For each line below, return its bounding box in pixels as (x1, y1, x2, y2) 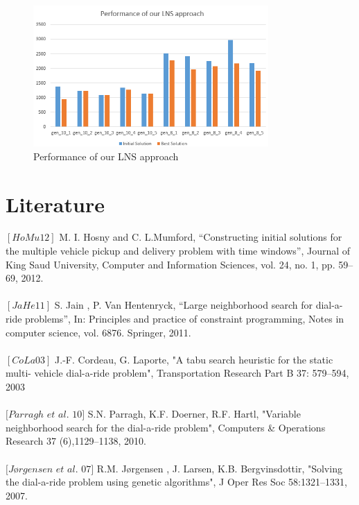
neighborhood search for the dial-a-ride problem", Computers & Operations (6, 420, 326, 434)
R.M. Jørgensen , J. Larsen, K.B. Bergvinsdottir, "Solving (96, 461, 342, 475)
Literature (6, 189, 105, 218)
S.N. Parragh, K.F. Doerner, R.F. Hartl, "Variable (87, 406, 301, 421)
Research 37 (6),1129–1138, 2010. (6, 434, 146, 448)
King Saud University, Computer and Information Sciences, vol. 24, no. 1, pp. (6, 257, 335, 271)
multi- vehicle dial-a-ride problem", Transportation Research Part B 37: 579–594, (6, 366, 349, 380)
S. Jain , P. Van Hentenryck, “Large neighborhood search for (54, 298, 313, 312)
